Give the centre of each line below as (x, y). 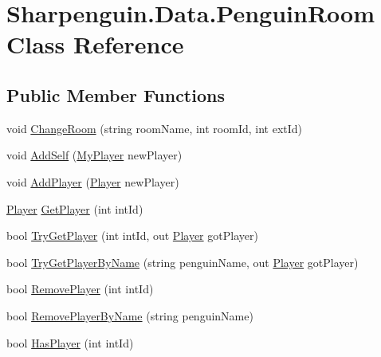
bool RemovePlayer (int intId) (80, 289)
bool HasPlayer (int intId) (70, 342)
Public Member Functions (116, 94)
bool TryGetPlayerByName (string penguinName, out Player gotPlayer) (183, 262)
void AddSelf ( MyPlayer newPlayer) (94, 155)
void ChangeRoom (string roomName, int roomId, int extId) (155, 128)
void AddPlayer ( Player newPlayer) (93, 181)
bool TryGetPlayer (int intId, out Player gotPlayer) (132, 235)
